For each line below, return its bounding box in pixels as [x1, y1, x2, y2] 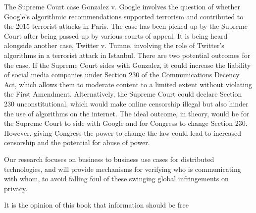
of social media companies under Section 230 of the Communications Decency [4, 69, 240, 80]
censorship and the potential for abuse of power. [4, 137, 150, 148]
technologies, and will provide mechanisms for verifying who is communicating [4, 163, 241, 174]
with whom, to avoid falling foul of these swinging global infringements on [4, 173, 229, 184]
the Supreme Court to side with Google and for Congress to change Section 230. [4, 118, 248, 128]
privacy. [4, 183, 28, 193]
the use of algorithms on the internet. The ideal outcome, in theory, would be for [4, 108, 250, 118]
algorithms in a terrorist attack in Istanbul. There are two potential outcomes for [4, 50, 251, 60]
